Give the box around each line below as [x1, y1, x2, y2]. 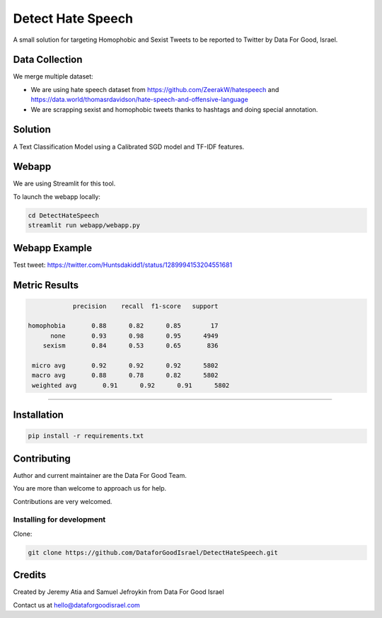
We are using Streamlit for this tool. [13, 179, 116, 188]
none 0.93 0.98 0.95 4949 [50, 331, 219, 340]
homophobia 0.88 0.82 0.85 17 [28, 322, 219, 330]
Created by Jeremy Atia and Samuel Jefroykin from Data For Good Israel [13, 588, 224, 596]
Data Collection [13, 54, 83, 66]
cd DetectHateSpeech [28, 211, 99, 219]
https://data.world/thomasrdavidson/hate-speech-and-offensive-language [30, 96, 249, 104]
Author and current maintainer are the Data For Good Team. [13, 471, 187, 479]
